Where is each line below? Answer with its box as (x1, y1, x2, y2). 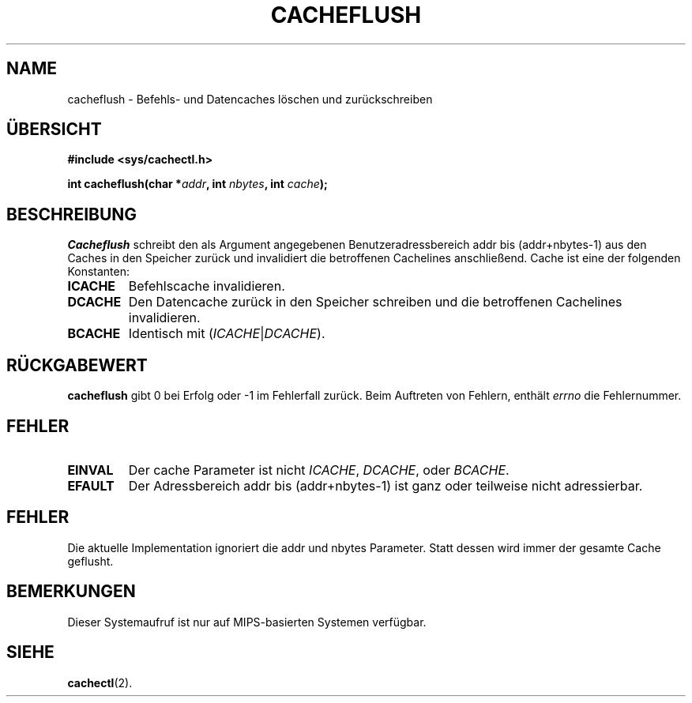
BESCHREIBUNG (6, 204, 137, 224)
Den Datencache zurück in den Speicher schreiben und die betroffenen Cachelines (128, 294, 622, 310)
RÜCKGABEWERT (6, 355, 148, 375)
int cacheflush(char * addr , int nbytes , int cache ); (67, 177, 328, 191)
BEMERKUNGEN (6, 581, 136, 602)
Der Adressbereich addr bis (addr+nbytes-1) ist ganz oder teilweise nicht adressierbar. (128, 477, 643, 494)
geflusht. (67, 554, 114, 568)
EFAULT (67, 477, 115, 494)
